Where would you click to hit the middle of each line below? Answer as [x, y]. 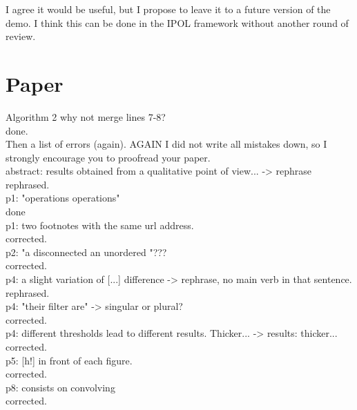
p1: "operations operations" [63, 198]
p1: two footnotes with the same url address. [100, 225]
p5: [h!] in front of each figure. [69, 360]
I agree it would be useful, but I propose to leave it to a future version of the [168, 9]
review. [21, 36]
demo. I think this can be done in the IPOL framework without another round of [177, 22]
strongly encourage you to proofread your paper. [108, 157]
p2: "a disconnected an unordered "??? [86, 252]
